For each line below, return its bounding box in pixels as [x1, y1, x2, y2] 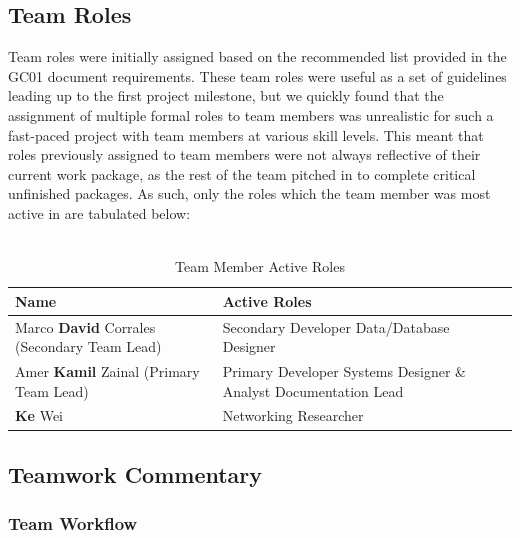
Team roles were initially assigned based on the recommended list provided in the [8, 46, 507, 67]
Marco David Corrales [15, 316, 156, 337]
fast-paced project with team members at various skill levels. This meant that [8, 124, 484, 145]
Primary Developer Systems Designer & [222, 361, 467, 382]
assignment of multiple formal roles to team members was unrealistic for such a [8, 104, 494, 125]
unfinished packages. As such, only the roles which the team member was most [8, 183, 491, 204]
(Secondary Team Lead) [15, 336, 162, 357]
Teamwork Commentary [8, 458, 263, 489]
